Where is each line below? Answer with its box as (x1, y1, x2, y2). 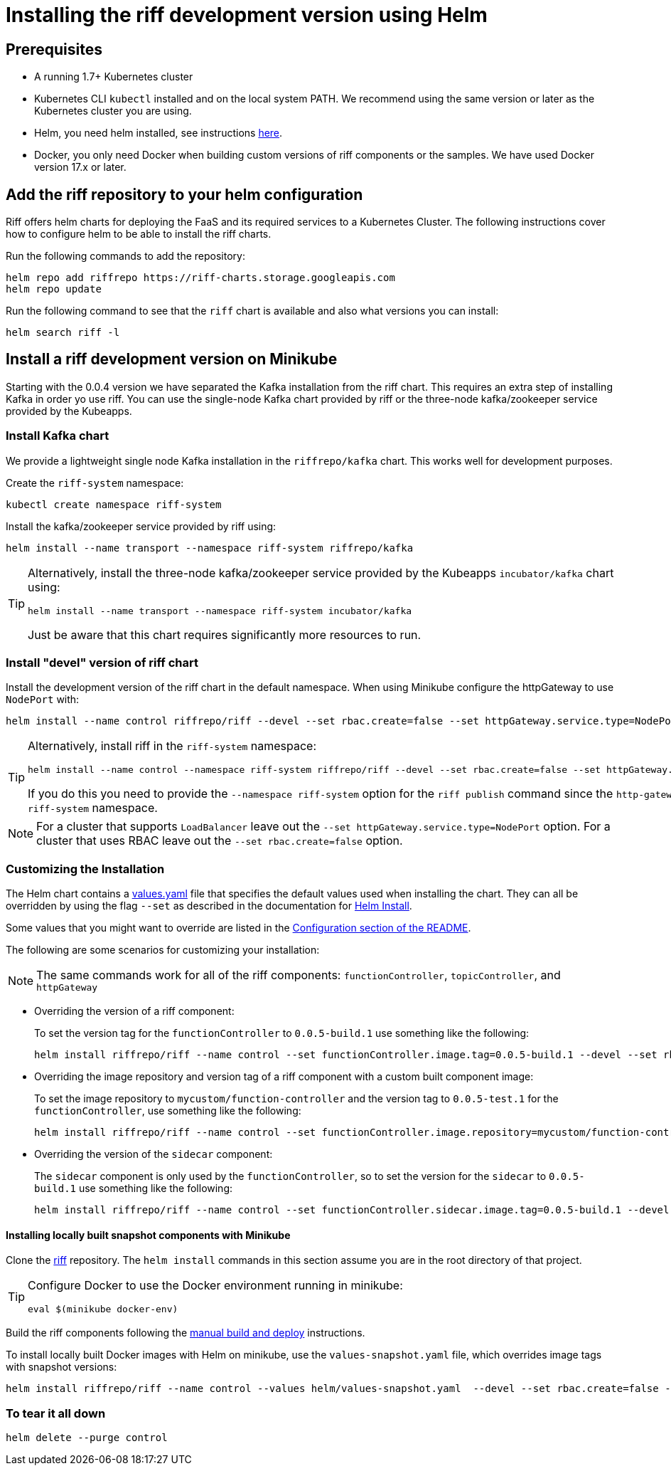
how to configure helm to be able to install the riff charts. (6, 228, 272, 241)
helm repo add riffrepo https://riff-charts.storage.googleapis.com (6, 272, 395, 284)
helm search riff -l (6, 327, 120, 339)
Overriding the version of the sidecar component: (34, 1148, 273, 1161)
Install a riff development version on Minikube (6, 350, 338, 369)
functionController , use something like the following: (34, 1104, 301, 1117)
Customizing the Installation (6, 861, 165, 876)
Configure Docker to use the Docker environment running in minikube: (28, 1278, 403, 1293)
